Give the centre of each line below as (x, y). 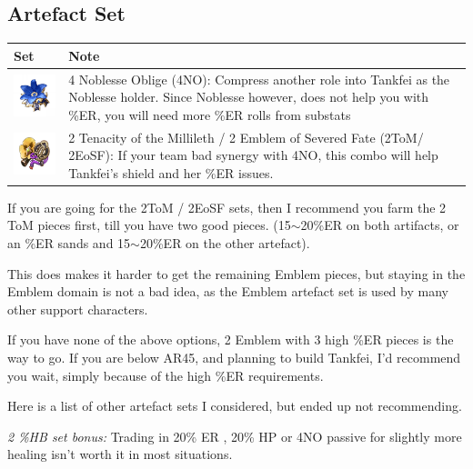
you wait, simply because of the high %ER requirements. (166, 375)
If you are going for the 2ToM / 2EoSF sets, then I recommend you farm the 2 (227, 207)
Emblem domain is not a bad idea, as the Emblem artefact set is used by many (228, 291)
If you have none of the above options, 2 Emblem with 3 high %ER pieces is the (231, 339)
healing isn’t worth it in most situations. (120, 454)
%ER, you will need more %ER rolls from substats (210, 114)
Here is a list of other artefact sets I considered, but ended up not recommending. (235, 406)
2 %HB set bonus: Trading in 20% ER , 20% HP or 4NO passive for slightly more (235, 436)
